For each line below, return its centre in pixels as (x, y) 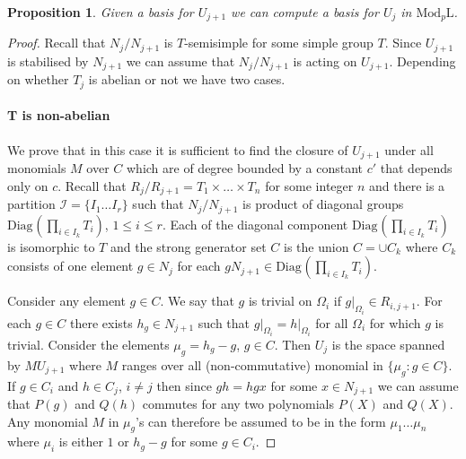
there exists (101, 322)
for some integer (309, 185)
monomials (37, 168)
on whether (38, 79)
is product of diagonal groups (323, 204)
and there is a (407, 185)
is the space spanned (388, 345)
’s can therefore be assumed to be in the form (261, 421)
